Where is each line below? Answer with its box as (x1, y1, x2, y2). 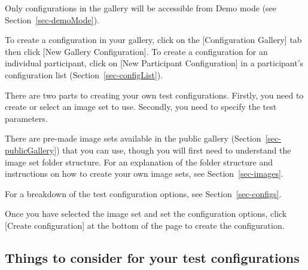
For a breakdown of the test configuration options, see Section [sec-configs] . (5, 187, 282, 200)
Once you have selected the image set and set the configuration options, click (5, 207, 287, 220)
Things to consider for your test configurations (5, 248, 300, 266)
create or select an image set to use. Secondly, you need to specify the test (5, 100, 277, 113)
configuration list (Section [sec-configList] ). (5, 68, 163, 81)
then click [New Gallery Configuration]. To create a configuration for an (5, 45, 268, 57)
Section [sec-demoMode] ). (5, 13, 99, 26)
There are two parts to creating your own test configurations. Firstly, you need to (5, 88, 304, 101)
